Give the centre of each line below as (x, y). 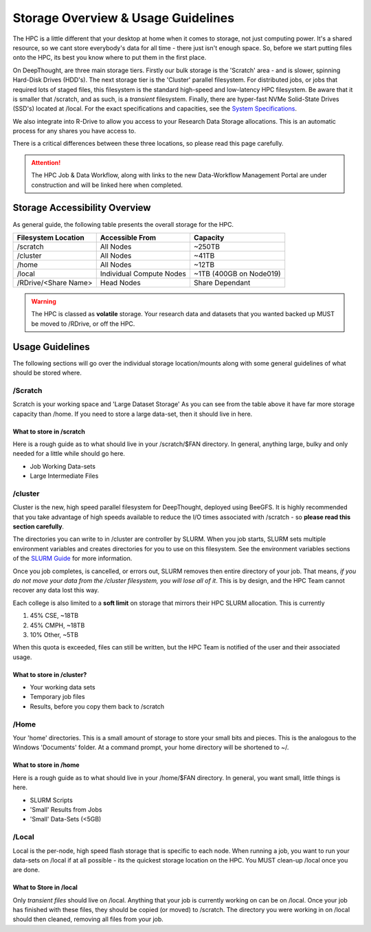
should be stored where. (47, 373)
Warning (44, 301)
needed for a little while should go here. (69, 454)
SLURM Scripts (52, 800)
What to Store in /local (45, 887)
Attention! (46, 162)
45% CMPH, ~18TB (57, 625)
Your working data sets (63, 687)
